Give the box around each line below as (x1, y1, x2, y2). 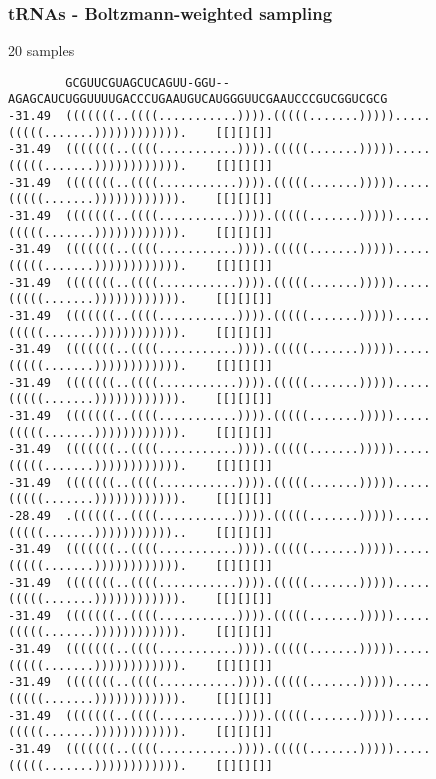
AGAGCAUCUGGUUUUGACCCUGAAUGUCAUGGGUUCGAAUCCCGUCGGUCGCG (8, 92, 388, 107)
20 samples (8, 40, 75, 61)
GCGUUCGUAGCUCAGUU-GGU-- (65, 75, 230, 90)
